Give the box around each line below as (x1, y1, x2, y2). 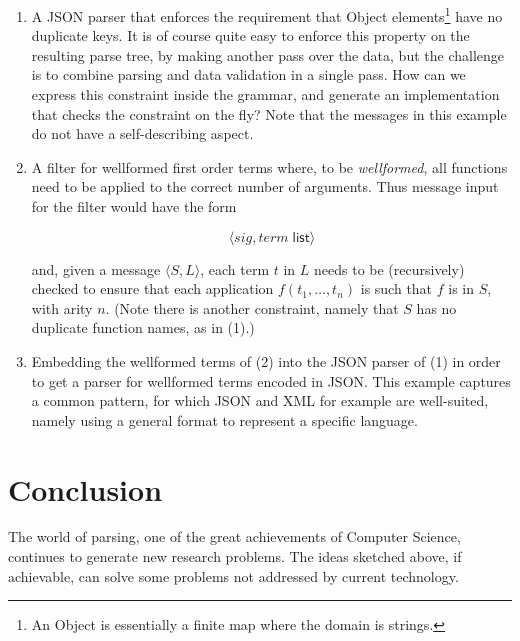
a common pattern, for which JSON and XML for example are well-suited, (31, 390, 489, 411)
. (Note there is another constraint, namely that (105, 297, 399, 318)
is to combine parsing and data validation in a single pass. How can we (31, 64, 466, 85)
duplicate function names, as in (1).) (31, 317, 255, 338)
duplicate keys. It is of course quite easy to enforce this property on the (31, 25, 470, 46)
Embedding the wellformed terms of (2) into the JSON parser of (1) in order (31, 350, 501, 371)
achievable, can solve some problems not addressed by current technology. (8, 565, 459, 586)
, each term (200, 258, 270, 279)
